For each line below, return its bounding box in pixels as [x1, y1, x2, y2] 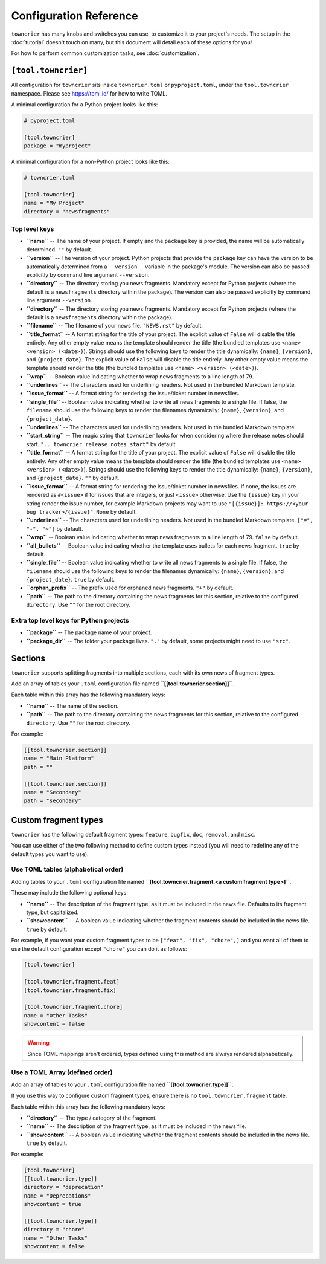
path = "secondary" [24, 797, 81, 804]
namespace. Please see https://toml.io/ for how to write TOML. [11, 89, 167, 97]
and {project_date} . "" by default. [26, 475, 120, 482]
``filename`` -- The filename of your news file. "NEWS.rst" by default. [26, 322, 203, 329]
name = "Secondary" [24, 789, 81, 796]
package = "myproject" [24, 143, 91, 149]
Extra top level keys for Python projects [11, 617, 129, 624]
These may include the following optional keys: [11, 889, 128, 896]
